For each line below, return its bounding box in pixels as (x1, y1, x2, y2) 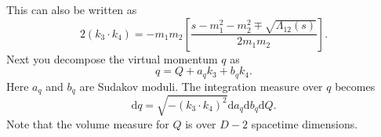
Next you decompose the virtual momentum (6, 50, 218, 67)
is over (185, 115, 216, 132)
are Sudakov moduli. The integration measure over (79, 78, 323, 94)
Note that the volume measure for (6, 115, 169, 132)
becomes (335, 78, 376, 94)
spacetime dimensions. (251, 115, 358, 132)
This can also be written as (6, 2, 137, 17)
